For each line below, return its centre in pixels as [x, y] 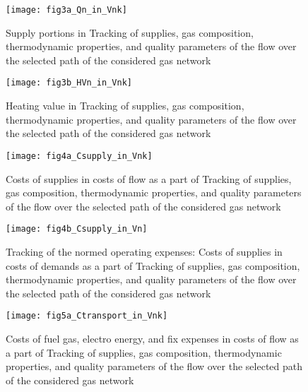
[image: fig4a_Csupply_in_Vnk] [79, 156]
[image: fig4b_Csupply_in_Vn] [77, 229]
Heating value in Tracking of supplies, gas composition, [125, 106]
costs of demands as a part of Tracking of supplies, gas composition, [153, 265]
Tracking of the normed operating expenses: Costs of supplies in [144, 251]
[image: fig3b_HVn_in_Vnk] [69, 83]
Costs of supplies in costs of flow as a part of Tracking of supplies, [149, 178]
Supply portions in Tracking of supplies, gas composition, [130, 32]
